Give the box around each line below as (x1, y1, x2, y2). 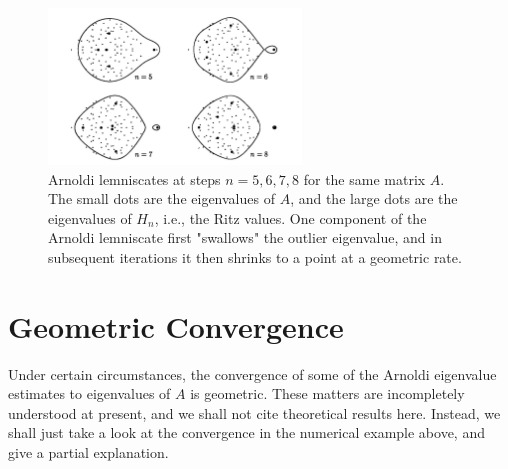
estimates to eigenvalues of (8, 383, 171, 404)
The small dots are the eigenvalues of (48, 188, 275, 209)
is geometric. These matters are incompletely (190, 383, 465, 404)
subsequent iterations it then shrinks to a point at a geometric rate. (48, 246, 462, 267)
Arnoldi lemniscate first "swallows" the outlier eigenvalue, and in (48, 227, 442, 248)
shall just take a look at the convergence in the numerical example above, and (8, 422, 485, 443)
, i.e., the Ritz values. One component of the (154, 207, 427, 228)
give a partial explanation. (8, 442, 169, 463)
